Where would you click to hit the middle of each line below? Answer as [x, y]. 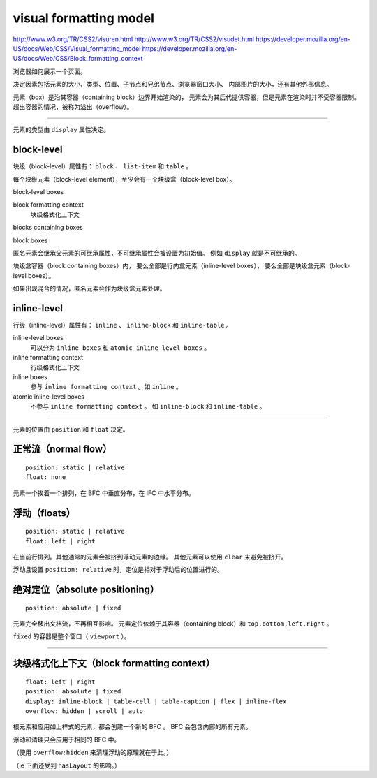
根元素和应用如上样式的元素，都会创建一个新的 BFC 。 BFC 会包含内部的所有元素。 [133, 727]
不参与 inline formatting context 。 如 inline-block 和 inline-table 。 [148, 406]
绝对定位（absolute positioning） [86, 590]
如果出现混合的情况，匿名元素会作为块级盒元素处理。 [89, 288]
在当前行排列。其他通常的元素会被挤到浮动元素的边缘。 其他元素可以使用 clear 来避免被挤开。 [150, 557]
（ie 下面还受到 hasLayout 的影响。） [67, 765]
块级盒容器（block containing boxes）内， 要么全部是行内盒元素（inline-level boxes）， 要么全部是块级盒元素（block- [182, 266]
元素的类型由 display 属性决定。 [61, 130]
